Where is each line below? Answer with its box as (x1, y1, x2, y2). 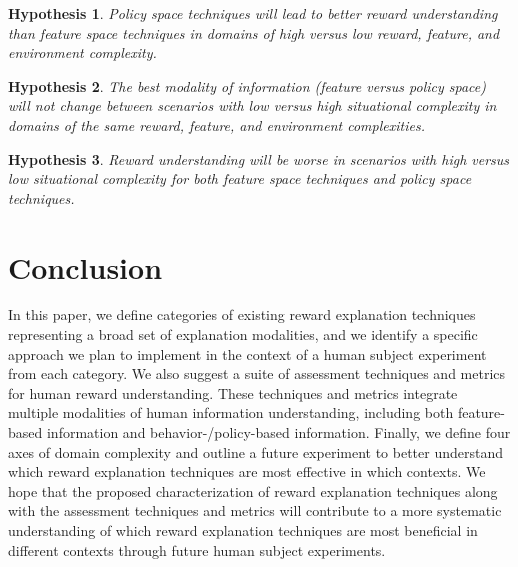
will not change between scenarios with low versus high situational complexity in (8, 95, 497, 116)
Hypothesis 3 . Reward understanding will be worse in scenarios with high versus (8, 148, 510, 169)
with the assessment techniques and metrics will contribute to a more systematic (8, 500, 502, 521)
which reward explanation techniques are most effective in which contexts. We (8, 461, 486, 482)
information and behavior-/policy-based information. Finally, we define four (46, 422, 511, 443)
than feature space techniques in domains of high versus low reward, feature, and (8, 22, 500, 43)
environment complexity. (8, 42, 157, 63)
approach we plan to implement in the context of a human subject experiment (8, 343, 487, 364)
